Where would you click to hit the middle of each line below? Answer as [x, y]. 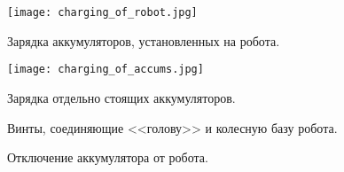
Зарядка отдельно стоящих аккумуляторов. [121, 97]
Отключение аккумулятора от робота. [108, 157]
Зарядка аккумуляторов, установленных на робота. [144, 40]
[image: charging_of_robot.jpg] [102, 12]
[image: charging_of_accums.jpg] [106, 70]
